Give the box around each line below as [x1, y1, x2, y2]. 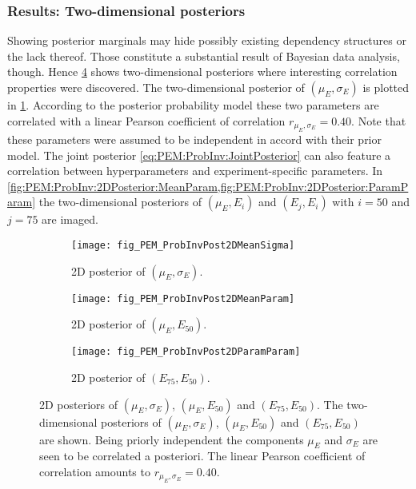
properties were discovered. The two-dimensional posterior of [7, 79, 305, 95]
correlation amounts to [39, 463, 150, 479]
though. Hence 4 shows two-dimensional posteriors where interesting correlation [7, 63, 398, 80]
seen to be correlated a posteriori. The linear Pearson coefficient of [39, 447, 366, 464]
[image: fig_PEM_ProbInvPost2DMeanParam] [71, 292, 295, 304]
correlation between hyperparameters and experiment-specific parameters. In [7, 162, 383, 179]
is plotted [362, 79, 410, 95]
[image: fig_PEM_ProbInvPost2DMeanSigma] [71, 239, 295, 251]
